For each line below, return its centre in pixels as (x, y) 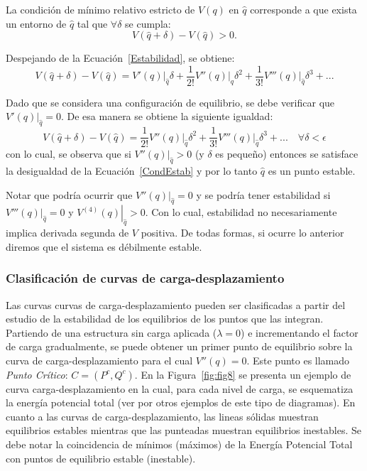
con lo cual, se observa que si (69, 154)
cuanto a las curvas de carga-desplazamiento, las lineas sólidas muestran (162, 416)
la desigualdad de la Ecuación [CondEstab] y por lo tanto (132, 171)
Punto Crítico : (37, 374)
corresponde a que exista (303, 9)
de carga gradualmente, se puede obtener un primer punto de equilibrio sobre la (179, 346)
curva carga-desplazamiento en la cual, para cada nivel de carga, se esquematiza (180, 388)
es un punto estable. (312, 171)
